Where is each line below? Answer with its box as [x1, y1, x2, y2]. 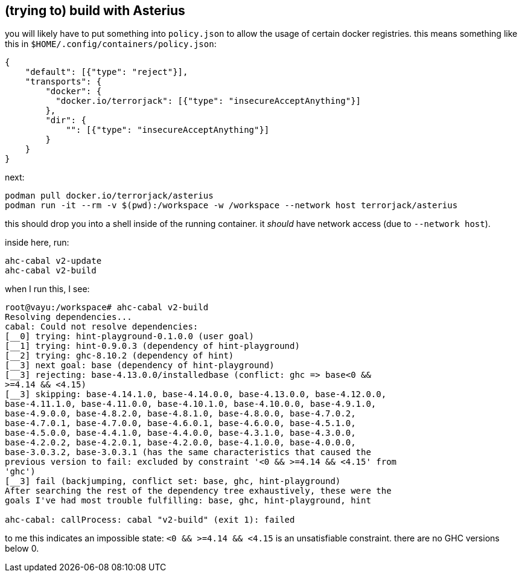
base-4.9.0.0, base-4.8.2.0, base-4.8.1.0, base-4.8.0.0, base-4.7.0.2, [5, 409, 356, 419]
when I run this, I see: [5, 284, 90, 295]
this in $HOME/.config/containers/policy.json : [5, 39, 217, 49]
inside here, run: [5, 237, 69, 248]
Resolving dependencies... [5, 312, 132, 322]
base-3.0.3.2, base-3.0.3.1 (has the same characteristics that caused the [5, 447, 371, 457]
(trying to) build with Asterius [5, 3, 185, 18]
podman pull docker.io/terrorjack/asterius [5, 191, 214, 201]
